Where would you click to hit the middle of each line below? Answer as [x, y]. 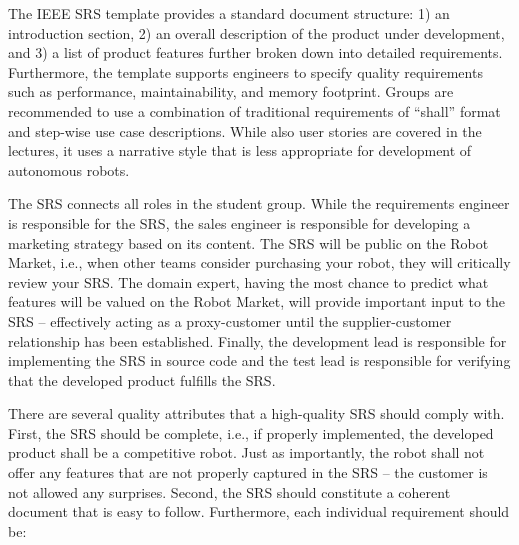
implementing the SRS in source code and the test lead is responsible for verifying [259, 360]
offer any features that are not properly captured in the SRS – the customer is [248, 472]
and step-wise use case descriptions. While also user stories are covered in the [245, 130]
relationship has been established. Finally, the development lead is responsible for [257, 340]
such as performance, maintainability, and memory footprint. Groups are [231, 91]
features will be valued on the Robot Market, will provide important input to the [257, 301]
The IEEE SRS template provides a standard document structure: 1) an [229, 13]
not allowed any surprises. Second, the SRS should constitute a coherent [229, 491]
